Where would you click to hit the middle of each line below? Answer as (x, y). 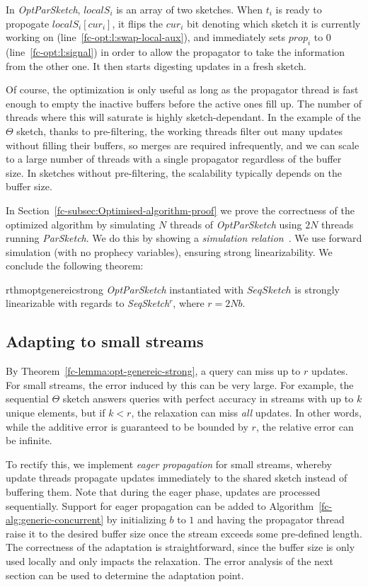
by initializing (136, 519)
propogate (28, 23)
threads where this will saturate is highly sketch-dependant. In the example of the (183, 117)
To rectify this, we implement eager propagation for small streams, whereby (169, 464)
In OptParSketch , (43, 9)
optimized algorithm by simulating (81, 224)
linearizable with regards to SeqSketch (88, 303)
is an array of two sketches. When (190, 9)
